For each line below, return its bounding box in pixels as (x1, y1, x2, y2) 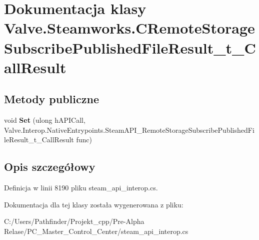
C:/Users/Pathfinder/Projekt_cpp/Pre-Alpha (4, 216, 144, 226)
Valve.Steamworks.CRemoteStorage (4, 18, 255, 38)
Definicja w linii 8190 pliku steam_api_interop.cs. (4, 182, 158, 193)
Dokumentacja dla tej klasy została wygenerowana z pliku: (4, 199, 183, 209)
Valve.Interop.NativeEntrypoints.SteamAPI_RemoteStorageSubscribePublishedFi (4, 124, 254, 135)
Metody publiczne (4, 91, 99, 107)
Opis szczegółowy (4, 159, 95, 174)
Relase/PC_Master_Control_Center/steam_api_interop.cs (4, 225, 188, 236)
